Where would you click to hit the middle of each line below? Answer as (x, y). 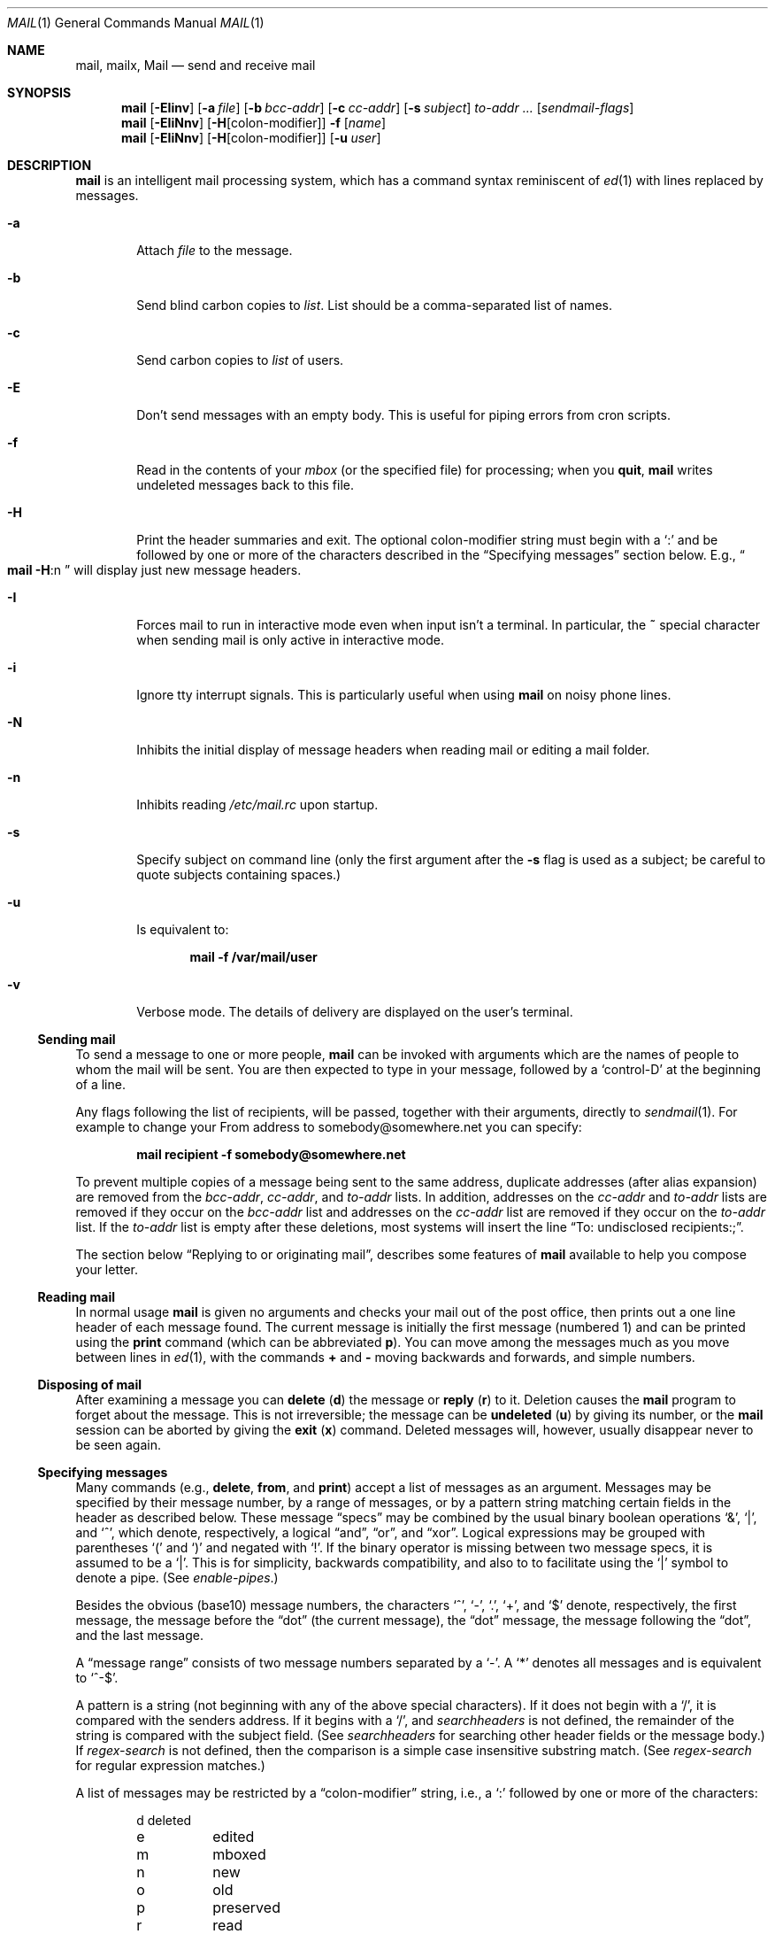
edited (234, 1837)
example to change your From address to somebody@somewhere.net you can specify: (329, 1127)
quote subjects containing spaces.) (239, 874)
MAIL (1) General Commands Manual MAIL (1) (136, 23)
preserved (246, 1907)
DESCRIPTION (50, 165)
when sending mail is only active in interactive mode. (290, 640)
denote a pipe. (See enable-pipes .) (177, 1578)
